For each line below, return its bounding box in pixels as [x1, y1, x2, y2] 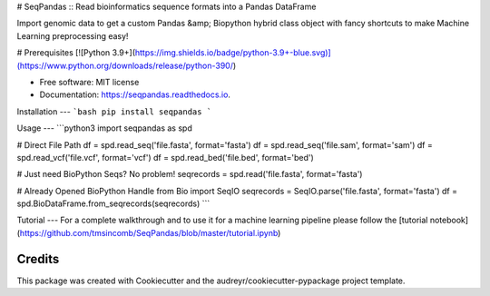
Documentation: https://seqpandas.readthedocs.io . [39, 89, 231, 100]
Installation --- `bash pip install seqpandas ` [16, 105, 212, 117]
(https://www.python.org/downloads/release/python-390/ [16, 60, 233, 71]
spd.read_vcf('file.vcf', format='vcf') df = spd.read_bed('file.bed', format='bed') [16, 152, 315, 163]
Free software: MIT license [39, 76, 140, 87]
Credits [16, 251, 60, 267]
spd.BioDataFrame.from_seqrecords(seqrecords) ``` [16, 198, 211, 209]
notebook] [429, 214, 469, 226]
